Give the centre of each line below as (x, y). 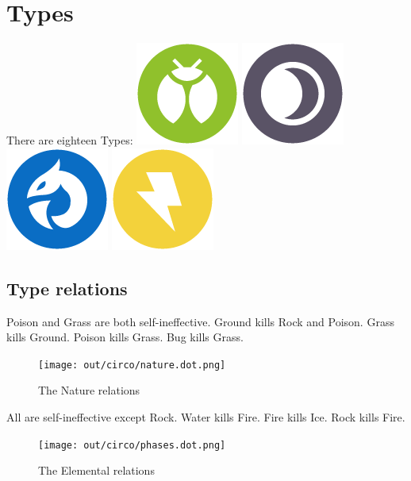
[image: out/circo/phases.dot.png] (132, 445)
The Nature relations (89, 390)
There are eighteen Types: (70, 140)
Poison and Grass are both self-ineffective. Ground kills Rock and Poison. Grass (200, 321)
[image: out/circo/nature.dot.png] (132, 365)
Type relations (67, 288)
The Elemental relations (96, 470)
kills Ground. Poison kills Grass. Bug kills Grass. (125, 337)
